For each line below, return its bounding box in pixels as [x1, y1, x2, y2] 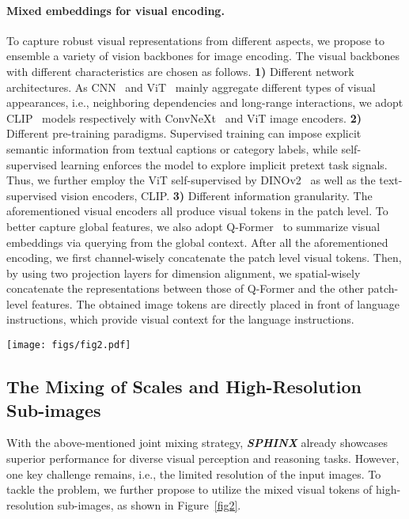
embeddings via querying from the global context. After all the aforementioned [6, 233, 388, 250]
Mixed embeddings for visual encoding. [6, 2, 225, 18]
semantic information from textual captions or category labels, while [6, 140, 338, 157]
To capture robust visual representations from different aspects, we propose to [6, 32, 384, 48]
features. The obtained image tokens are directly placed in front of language [31, 295, 400, 312]
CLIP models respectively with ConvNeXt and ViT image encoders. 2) [6, 109, 362, 126]
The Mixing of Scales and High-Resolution [6, 374, 362, 399]
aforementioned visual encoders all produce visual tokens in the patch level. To [6, 203, 388, 219]
